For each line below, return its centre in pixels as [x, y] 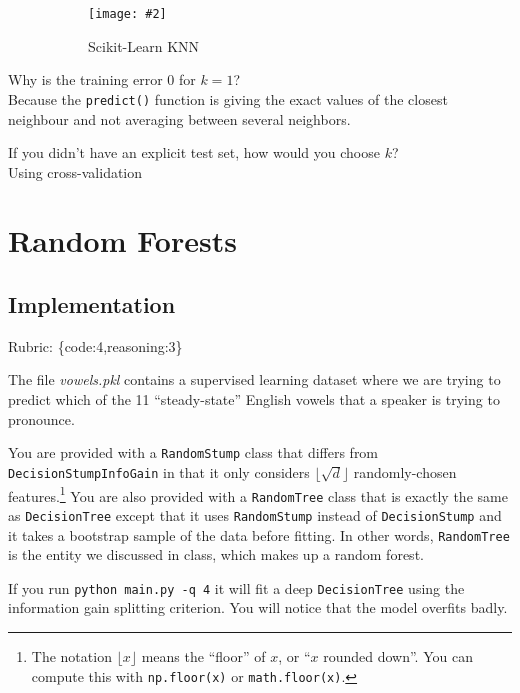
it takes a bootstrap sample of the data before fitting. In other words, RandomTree [259, 534]
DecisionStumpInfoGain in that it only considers [159, 471]
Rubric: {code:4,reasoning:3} [95, 345]
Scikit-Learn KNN [144, 45]
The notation [71, 656]
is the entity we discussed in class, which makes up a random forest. [216, 554]
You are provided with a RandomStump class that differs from [193, 452]
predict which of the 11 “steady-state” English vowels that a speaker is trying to [254, 399]
